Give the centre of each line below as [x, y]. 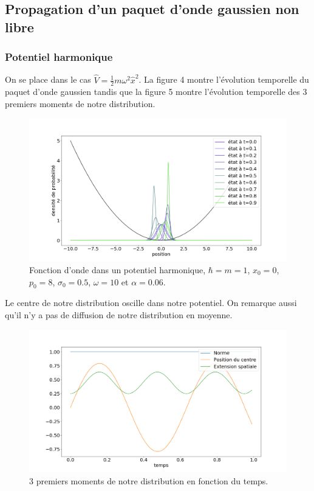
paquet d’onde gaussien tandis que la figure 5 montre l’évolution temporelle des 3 [156, 92]
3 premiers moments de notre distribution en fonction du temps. [149, 480]
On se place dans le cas [48, 79]
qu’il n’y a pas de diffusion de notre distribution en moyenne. [119, 314]
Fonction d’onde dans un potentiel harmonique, [118, 269]
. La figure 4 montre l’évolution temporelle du [224, 79]
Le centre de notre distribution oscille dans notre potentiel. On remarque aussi [151, 303]
